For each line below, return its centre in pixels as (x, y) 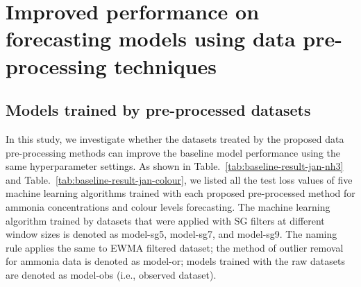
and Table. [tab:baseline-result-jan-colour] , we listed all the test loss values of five (179, 179)
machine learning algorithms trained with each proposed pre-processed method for (180, 193)
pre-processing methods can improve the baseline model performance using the (173, 152)
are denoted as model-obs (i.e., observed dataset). (111, 274)
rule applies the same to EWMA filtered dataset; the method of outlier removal (175, 247)
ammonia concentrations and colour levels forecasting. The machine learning (168, 206)
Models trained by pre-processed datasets (158, 110)
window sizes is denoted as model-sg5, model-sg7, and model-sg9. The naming (171, 234)
